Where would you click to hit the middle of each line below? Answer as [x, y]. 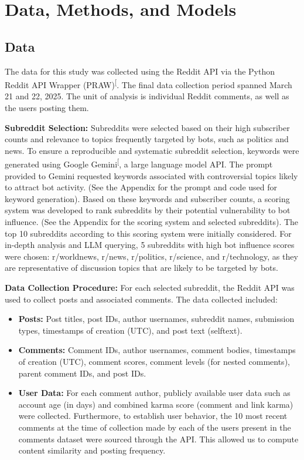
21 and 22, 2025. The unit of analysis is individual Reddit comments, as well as [147, 96]
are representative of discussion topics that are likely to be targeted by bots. [141, 268]
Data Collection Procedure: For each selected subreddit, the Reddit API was [150, 287]
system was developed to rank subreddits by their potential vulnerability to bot [148, 210]
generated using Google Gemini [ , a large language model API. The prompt [139, 163]
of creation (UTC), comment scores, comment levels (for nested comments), [154, 361]
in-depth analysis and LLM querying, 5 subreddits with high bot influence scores [150, 245]
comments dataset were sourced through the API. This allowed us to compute [158, 439]
